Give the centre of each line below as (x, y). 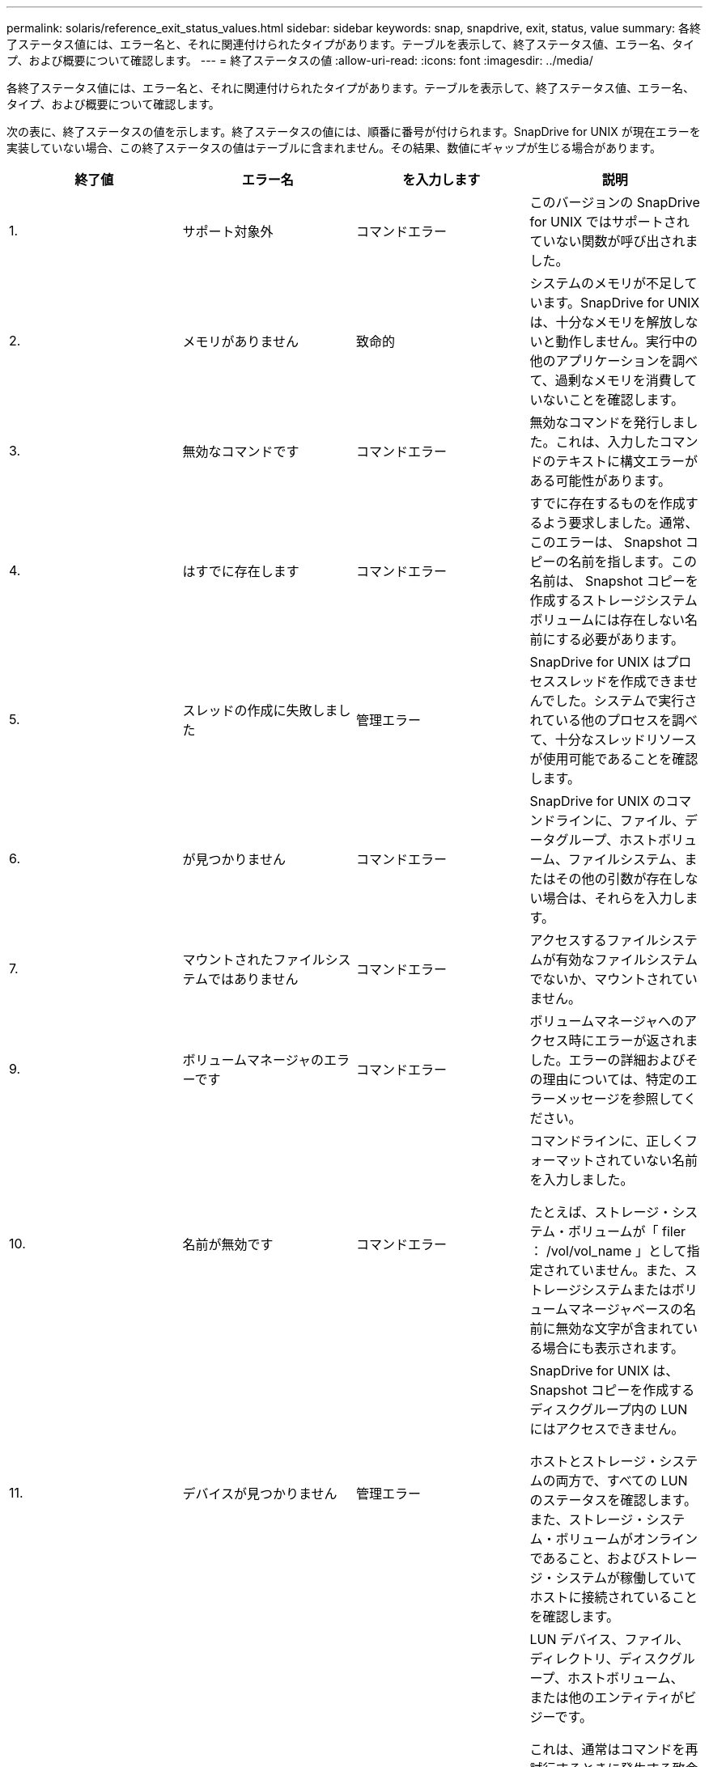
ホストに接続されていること (614, 1597)
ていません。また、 (626, 1270)
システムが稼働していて (626, 1578)
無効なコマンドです (241, 451)
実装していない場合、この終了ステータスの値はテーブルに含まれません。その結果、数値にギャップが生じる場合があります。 (334, 148)
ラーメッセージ (575, 1099)
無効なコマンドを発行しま (607, 422)
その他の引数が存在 (614, 879)
